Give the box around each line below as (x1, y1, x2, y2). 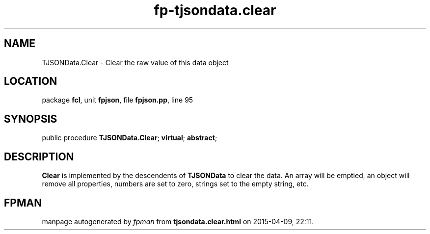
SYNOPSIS (4, 112, 57, 125)
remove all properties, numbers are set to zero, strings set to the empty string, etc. (42, 180, 309, 188)
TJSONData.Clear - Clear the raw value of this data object (42, 58, 229, 67)
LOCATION (4, 75, 57, 88)
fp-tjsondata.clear (154, 2, 276, 19)
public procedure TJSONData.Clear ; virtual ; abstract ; (42, 133, 217, 142)
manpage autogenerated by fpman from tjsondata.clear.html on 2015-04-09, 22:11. (42, 217, 314, 226)
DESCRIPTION (4, 150, 74, 163)
